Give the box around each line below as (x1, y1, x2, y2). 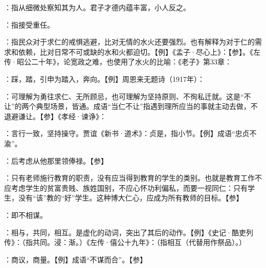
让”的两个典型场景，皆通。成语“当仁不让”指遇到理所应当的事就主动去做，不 (4, 101, 258, 111)
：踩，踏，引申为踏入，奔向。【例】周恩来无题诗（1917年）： (4, 73, 205, 84)
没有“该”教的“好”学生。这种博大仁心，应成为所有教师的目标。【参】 (18, 192, 243, 203)
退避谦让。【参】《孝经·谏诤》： (4, 110, 106, 121)
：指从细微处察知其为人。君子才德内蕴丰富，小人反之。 (4, 2, 190, 12)
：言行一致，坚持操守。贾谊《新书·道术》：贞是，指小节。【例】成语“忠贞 (4, 128, 250, 139)
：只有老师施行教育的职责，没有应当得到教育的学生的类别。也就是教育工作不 (4, 172, 262, 183)
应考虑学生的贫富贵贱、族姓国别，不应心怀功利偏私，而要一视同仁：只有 (4, 182, 248, 193)
